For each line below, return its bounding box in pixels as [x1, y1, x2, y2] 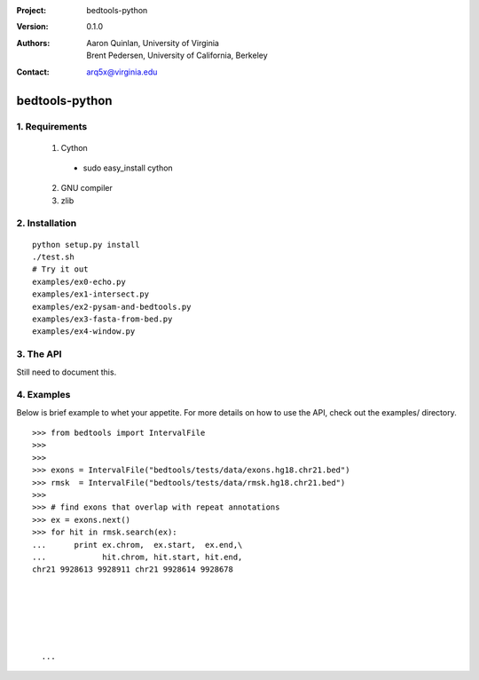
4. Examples [16, 389, 71, 401]
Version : [16, 21, 49, 32]
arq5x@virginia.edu [86, 67, 158, 77]
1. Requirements [16, 121, 88, 133]
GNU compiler [60, 183, 113, 194]
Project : [16, 5, 47, 15]
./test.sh [32, 252, 75, 262]
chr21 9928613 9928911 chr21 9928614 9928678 [32, 565, 234, 574]
